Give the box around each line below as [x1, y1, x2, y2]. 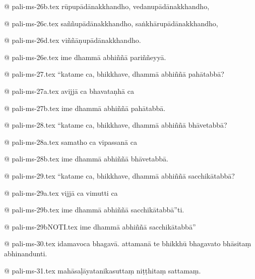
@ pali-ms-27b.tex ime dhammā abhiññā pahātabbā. [4, 102, 166, 113]
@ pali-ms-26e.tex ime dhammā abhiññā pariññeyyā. [4, 51, 166, 62]
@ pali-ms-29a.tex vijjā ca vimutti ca [4, 187, 118, 198]
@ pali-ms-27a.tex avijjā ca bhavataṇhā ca [4, 85, 134, 96]
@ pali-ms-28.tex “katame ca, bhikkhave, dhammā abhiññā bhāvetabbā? [4, 120, 227, 130]
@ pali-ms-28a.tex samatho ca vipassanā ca [4, 136, 137, 147]
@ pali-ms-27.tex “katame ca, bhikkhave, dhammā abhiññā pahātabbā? [4, 69, 224, 79]
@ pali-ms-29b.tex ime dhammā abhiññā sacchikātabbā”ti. [4, 204, 184, 215]
